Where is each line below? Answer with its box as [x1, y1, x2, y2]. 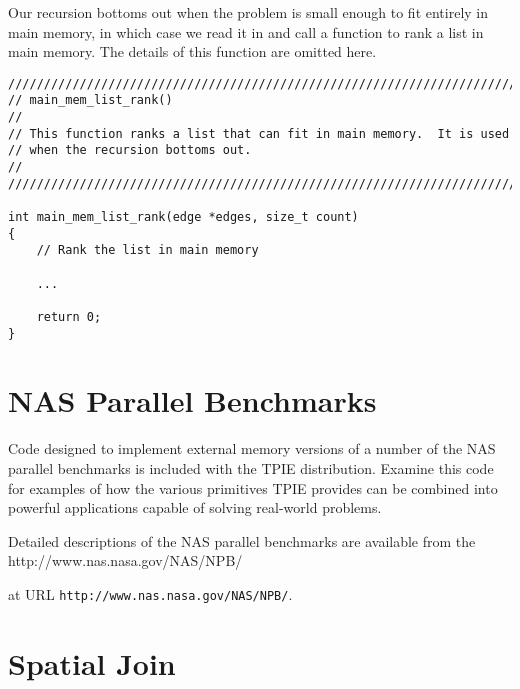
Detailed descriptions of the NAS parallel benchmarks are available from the [8, 530, 476, 551]
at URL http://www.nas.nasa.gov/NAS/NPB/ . [8, 583, 293, 604]
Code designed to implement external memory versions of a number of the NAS [8, 438, 496, 459]
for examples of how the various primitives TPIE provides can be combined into [8, 477, 498, 498]
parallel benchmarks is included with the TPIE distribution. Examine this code [8, 458, 494, 478]
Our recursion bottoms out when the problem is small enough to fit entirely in [8, 2, 489, 22]
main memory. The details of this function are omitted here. [8, 41, 377, 62]
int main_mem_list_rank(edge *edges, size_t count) [8, 210, 359, 225]
